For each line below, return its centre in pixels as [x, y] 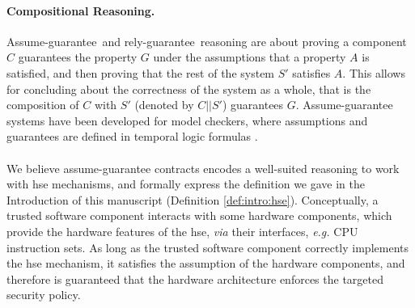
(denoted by [164, 105]
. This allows [374, 72]
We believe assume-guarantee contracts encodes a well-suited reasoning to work [203, 168]
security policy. [44, 295]
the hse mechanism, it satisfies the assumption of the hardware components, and [206, 263]
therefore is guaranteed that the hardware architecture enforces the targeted [195, 278]
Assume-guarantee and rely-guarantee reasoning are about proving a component [207, 41]
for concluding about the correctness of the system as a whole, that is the [189, 89]
